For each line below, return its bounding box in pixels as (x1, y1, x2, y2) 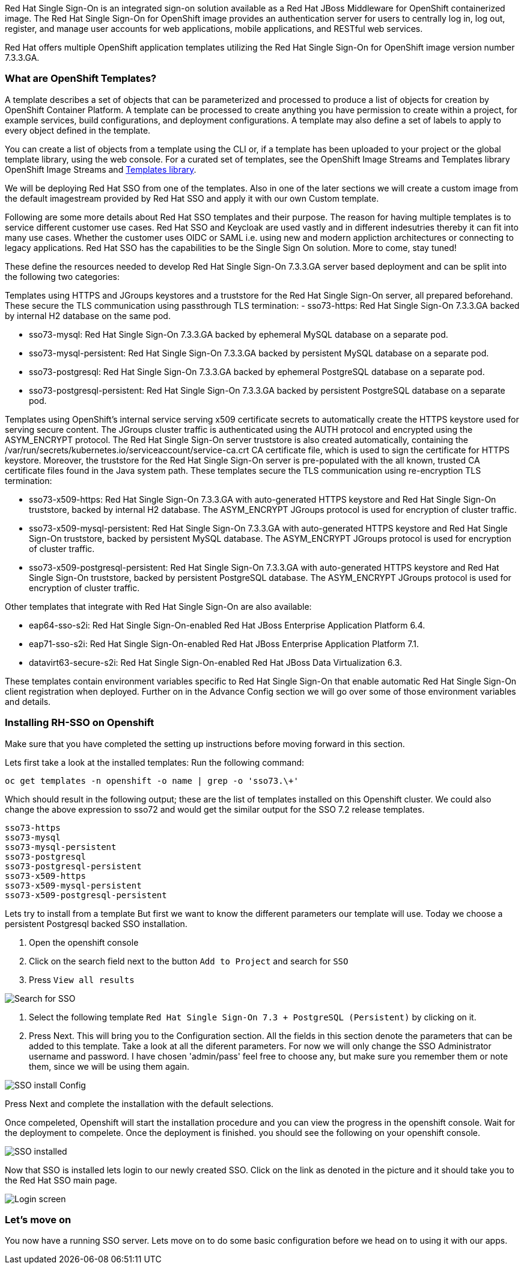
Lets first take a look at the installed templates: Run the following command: (5, 757, 305, 768)
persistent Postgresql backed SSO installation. (5, 918, 187, 929)
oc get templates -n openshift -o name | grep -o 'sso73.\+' (5, 775, 299, 786)
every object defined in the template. (5, 125, 151, 135)
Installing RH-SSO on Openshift (5, 716, 154, 729)
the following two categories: (5, 271, 120, 282)
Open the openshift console (29, 937, 139, 948)
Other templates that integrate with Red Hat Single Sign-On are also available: (5, 601, 312, 612)
